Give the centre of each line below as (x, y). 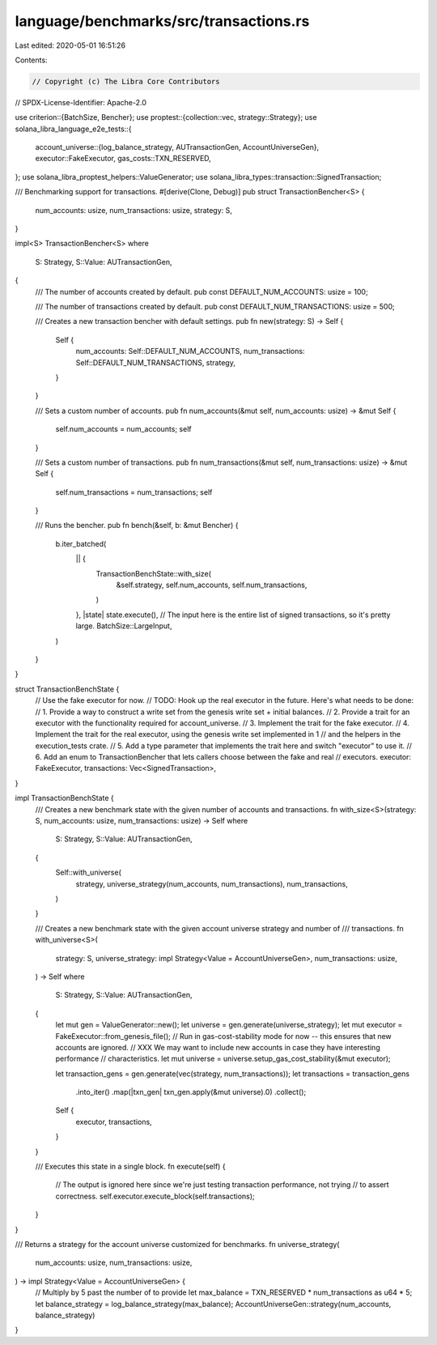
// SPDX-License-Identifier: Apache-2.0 (81, 102)
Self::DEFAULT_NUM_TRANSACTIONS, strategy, (156, 362)
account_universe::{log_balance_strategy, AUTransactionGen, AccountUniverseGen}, (177, 147)
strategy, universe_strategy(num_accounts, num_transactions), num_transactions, (212, 883)
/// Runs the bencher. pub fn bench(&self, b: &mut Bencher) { (137, 526)
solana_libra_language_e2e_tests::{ (73, 129)
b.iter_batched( (81, 543)
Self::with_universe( (88, 873)
